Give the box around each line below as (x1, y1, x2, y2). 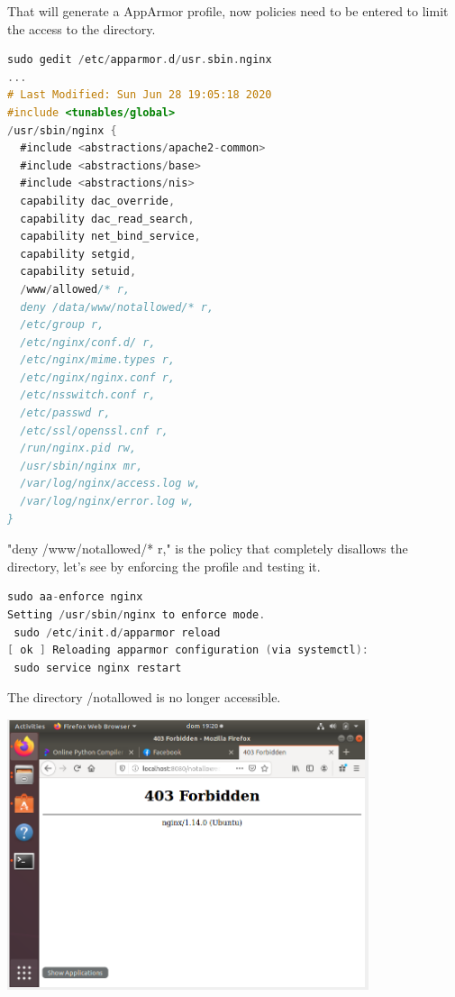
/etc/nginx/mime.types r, (20, 353, 176, 367)
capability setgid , (20, 247, 137, 261)
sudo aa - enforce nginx (7, 590, 143, 604)
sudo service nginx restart (14, 661, 182, 674)
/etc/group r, (20, 318, 105, 332)
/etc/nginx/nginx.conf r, (20, 370, 176, 384)
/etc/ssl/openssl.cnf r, (20, 424, 168, 437)
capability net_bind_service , (20, 230, 201, 243)
